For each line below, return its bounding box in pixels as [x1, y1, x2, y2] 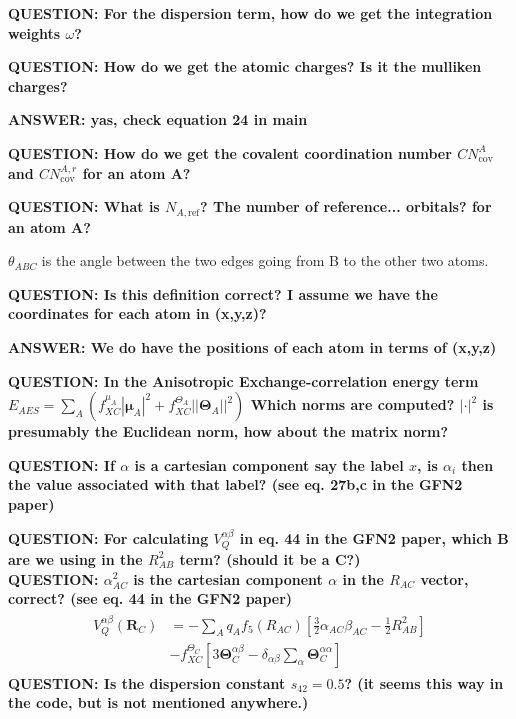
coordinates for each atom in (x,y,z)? [8, 303, 267, 324]
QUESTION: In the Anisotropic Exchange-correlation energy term [8, 370, 479, 391]
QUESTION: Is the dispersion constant [8, 672, 286, 693]
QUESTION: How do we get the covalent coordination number [8, 142, 452, 163]
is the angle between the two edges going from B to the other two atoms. [41, 250, 489, 271]
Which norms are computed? [250, 394, 455, 415]
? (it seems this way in [344, 672, 504, 693]
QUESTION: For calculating [8, 527, 209, 548]
